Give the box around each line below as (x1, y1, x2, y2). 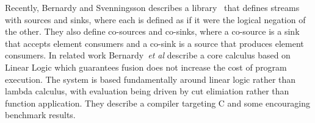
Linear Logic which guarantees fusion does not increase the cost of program (5, 60, 287, 73)
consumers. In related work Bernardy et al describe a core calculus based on (5, 49, 291, 61)
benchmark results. (5, 108, 76, 121)
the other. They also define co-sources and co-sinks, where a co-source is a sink (5, 25, 300, 38)
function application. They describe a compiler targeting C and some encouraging (5, 96, 311, 109)
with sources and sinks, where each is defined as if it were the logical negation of (5, 13, 306, 26)
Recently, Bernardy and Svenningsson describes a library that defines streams (5, 1, 300, 13)
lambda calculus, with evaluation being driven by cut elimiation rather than (5, 85, 289, 97)
